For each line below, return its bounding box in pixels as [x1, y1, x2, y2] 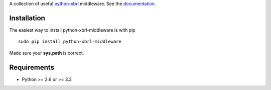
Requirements [9, 63, 55, 71]
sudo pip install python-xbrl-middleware [18, 39, 121, 45]
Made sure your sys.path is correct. [9, 50, 84, 56]
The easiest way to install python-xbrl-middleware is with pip [9, 27, 135, 33]
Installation [9, 14, 45, 22]
